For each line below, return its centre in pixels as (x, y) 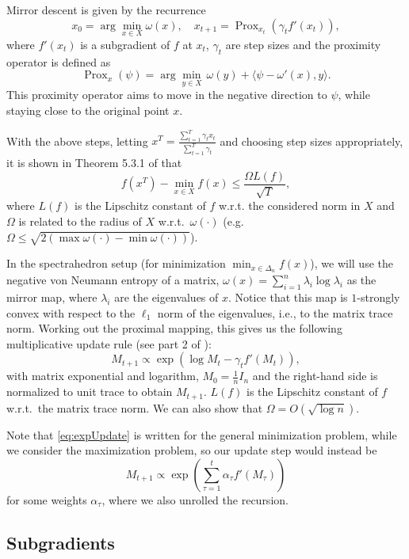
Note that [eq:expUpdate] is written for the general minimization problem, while (202, 434)
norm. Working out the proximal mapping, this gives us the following (174, 328)
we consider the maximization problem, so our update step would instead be (192, 450)
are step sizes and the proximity (303, 44)
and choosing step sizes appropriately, (312, 141)
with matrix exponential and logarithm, (103, 376)
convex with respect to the (71, 312)
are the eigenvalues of (166, 297)
